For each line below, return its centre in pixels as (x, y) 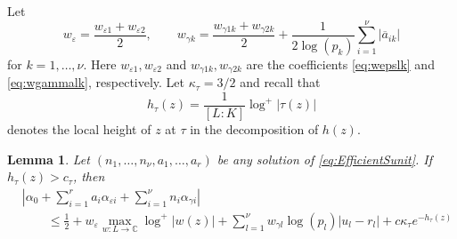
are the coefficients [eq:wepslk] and (340, 64)
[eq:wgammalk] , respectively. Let (96, 82)
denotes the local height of (79, 128)
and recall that (280, 82)
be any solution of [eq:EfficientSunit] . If (325, 159)
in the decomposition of (254, 128)
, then (89, 176)
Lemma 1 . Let (49, 159)
